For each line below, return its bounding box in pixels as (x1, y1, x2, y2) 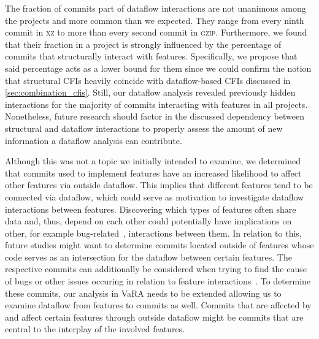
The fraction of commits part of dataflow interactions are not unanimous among (5, 2, 306, 14)
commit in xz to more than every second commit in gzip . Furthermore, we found (5, 26, 307, 39)
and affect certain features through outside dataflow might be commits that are (5, 310, 304, 323)
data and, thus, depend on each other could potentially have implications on (5, 215, 292, 227)
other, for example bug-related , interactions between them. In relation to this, (5, 226, 302, 239)
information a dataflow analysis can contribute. (5, 134, 182, 147)
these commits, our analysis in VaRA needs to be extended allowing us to (5, 286, 282, 299)
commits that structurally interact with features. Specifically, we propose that (5, 50, 298, 63)
